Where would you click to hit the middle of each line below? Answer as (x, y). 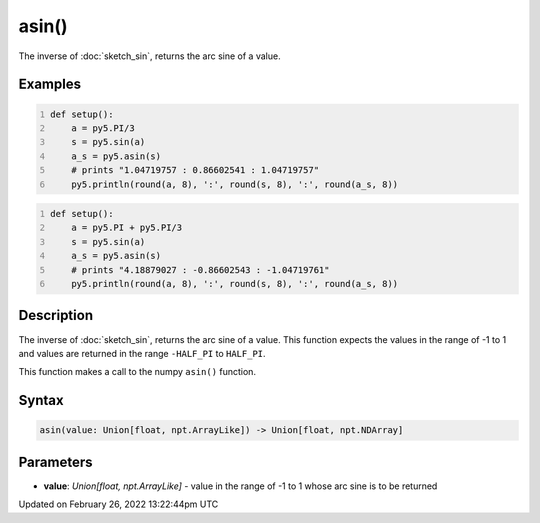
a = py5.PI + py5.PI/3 (127, 228)
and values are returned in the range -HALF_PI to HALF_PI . (142, 353)
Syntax (41, 400)
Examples (50, 84)
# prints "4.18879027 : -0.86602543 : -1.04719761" (200, 269)
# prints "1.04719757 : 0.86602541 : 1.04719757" (195, 170)
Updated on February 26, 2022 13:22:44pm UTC (118, 504)
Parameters (55, 461)
